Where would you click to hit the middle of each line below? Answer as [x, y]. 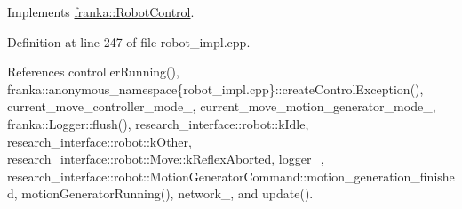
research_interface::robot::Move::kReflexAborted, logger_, [166, 159]
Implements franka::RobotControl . [101, 12]
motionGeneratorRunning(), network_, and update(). [167, 193]
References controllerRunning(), [93, 72]
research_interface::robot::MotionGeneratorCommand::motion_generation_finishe [231, 176]
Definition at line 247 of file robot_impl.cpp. [129, 41]
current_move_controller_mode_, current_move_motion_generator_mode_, [222, 106]
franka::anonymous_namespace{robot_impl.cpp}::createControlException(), [215, 88]
